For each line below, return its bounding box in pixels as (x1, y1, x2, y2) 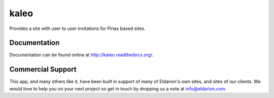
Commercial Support (9, 65, 77, 74)
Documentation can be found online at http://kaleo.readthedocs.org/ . (9, 52, 154, 58)
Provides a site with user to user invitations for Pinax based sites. (9, 25, 146, 31)
